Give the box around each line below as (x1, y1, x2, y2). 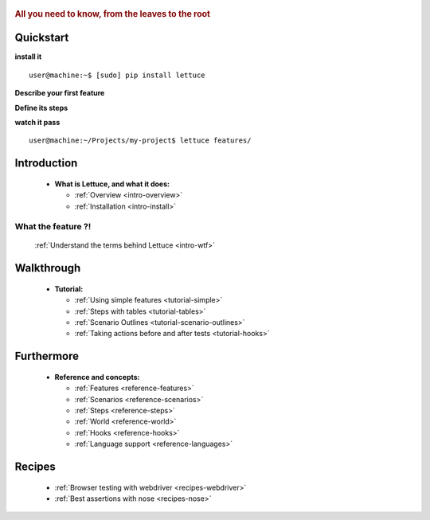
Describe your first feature (14, 88, 105, 98)
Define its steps (14, 103, 68, 112)
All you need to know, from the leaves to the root (14, 9, 211, 19)
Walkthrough (14, 261, 81, 275)
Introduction (14, 156, 78, 170)
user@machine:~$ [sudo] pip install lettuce (29, 70, 206, 80)
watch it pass (14, 117, 61, 127)
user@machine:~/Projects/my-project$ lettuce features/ (29, 136, 252, 145)
